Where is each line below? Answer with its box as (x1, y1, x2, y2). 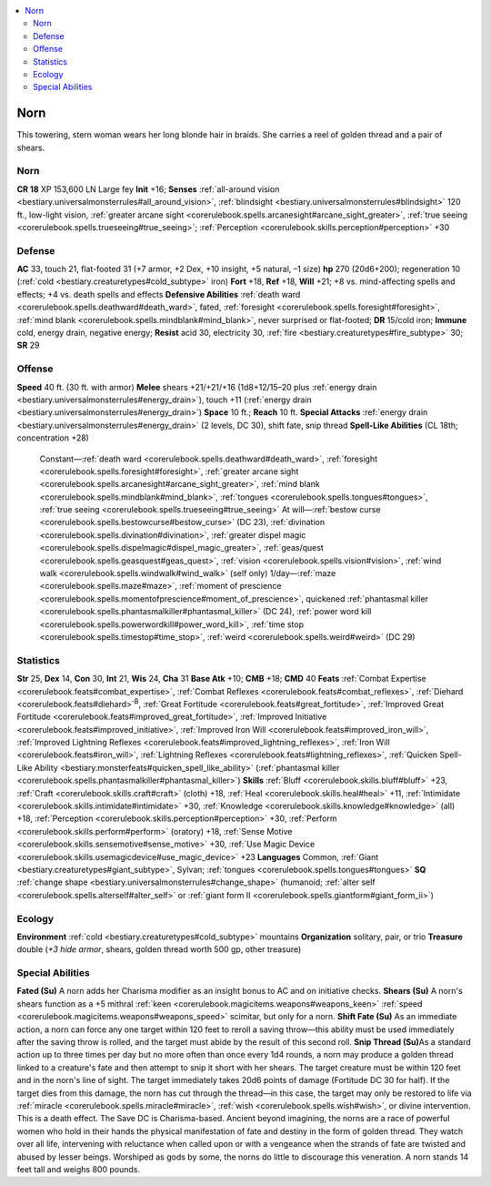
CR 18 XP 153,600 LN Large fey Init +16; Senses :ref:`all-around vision (16, 183, 280, 195)
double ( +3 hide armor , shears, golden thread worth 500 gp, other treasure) (16, 944, 302, 955)
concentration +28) (16, 432, 90, 443)
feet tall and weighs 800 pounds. (16, 1163, 141, 1174)
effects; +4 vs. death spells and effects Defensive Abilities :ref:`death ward (16, 289, 301, 299)
